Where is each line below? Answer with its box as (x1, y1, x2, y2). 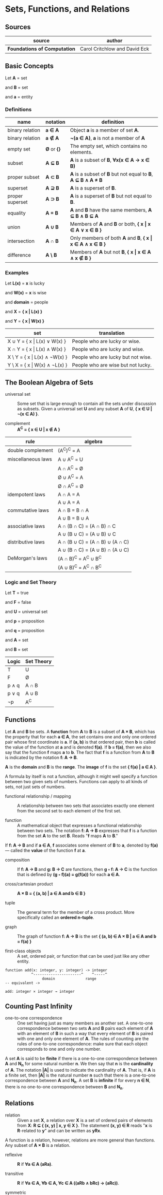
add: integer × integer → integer (5, 989, 75, 994)
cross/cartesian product (5, 881, 53, 887)
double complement (7, 447, 53, 454)
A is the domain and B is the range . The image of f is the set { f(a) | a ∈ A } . (5, 764, 158, 770)
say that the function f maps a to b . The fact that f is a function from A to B (5, 749, 155, 755)
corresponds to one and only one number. (17, 1046, 101, 1052)
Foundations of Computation (7, 45, 76, 52)
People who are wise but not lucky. (72, 362, 152, 368)
